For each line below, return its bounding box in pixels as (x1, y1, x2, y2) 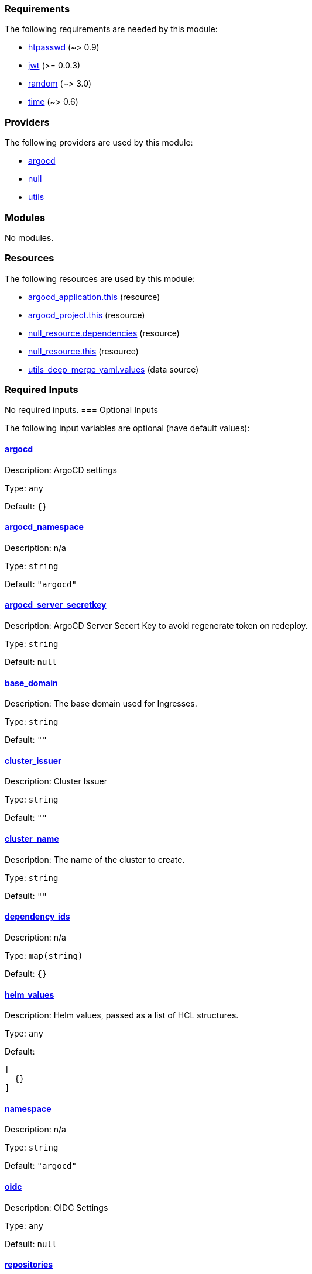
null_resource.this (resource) (28, 346, 139, 356)
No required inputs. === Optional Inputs (5, 405, 158, 415)
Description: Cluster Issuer (5, 776, 107, 787)
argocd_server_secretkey (5, 600, 107, 610)
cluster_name (5, 834, 59, 844)
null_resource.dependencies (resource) (28, 328, 180, 338)
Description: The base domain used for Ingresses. (5, 698, 197, 709)
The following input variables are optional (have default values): (5, 423, 250, 433)
